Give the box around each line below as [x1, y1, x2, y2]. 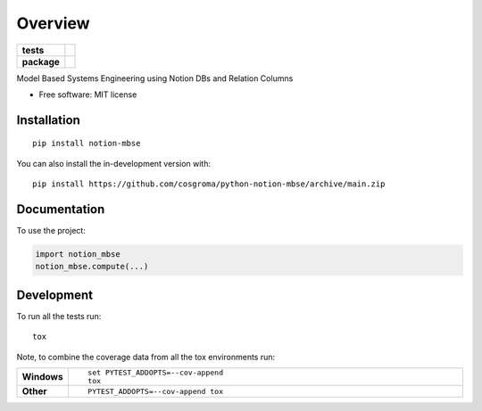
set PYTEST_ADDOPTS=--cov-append [87, 368, 223, 378]
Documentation [16, 201, 105, 217]
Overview [16, 13, 90, 33]
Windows [21, 371, 63, 383]
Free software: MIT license [38, 89, 137, 100]
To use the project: [16, 226, 87, 236]
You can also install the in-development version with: [16, 158, 212, 169]
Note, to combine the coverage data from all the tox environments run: [16, 351, 276, 362]
